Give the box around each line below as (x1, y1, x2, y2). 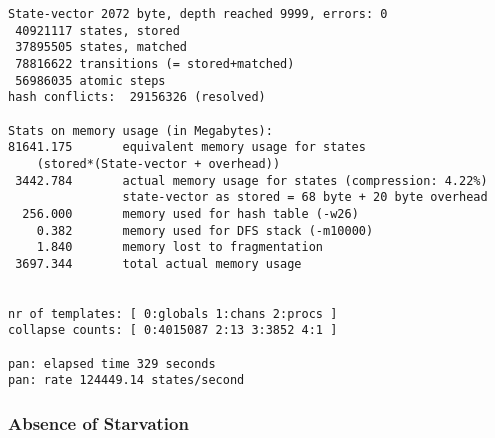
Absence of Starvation (8, 411, 189, 436)
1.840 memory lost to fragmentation (36, 240, 323, 255)
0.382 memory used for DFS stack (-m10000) (36, 223, 374, 238)
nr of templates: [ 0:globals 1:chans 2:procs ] (8, 306, 338, 321)
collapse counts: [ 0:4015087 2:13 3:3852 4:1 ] (8, 323, 338, 338)
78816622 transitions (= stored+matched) (15, 56, 295, 71)
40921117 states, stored (15, 23, 180, 38)
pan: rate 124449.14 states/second (8, 373, 245, 388)
